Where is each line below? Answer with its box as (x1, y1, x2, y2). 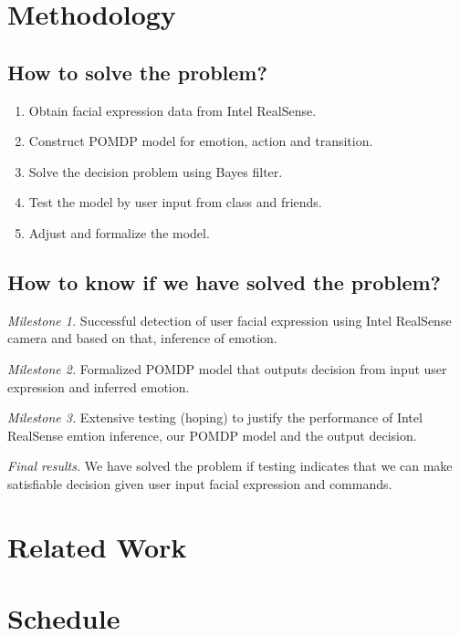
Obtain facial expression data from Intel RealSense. (28, 100, 317, 120)
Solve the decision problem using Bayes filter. (28, 162, 283, 181)
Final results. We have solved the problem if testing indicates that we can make (7, 456, 453, 475)
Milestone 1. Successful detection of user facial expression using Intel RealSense (7, 310, 452, 329)
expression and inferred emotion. (7, 377, 190, 396)
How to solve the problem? (7, 57, 267, 86)
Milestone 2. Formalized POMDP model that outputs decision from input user (7, 359, 447, 378)
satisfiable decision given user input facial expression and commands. (7, 474, 392, 493)
